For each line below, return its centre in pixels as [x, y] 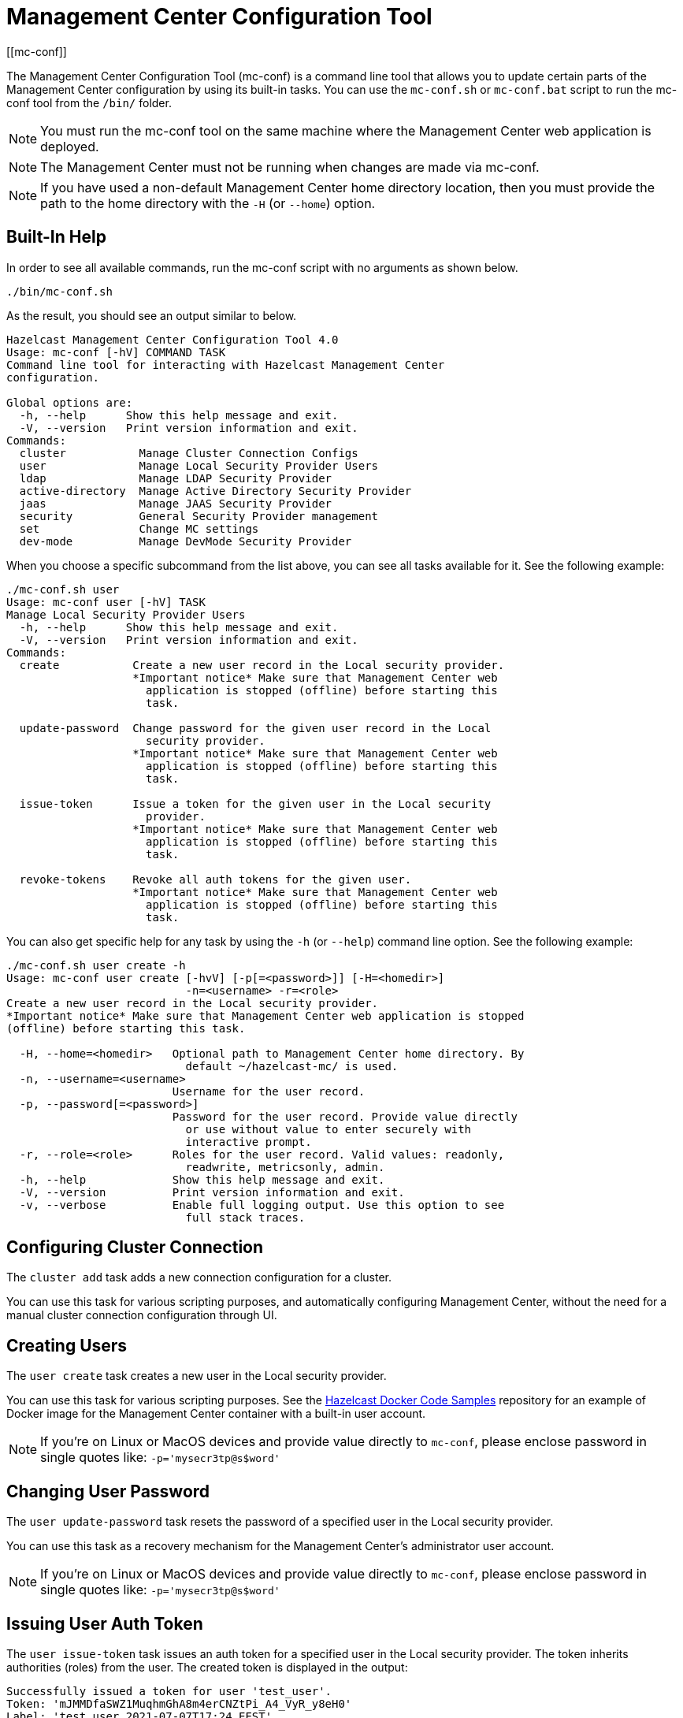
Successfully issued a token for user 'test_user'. [169, 1691]
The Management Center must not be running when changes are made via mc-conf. [290, 167]
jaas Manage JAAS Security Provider [176, 503]
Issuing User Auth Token [105, 1623]
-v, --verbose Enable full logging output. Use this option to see [262, 1205]
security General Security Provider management [199, 516]
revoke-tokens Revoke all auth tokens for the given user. [215, 879]
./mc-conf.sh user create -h [96, 965]
